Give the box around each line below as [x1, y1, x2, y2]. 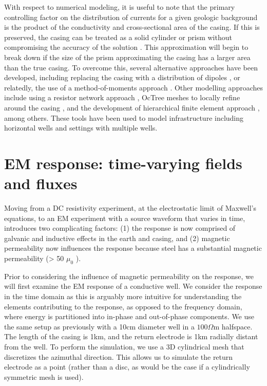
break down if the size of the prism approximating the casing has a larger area [4, 51, 251, 62]
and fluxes [4, 173, 78, 194]
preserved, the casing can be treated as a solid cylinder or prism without [4, 31, 232, 42]
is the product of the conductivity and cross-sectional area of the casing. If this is [4, 22, 260, 32]
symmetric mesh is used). [4, 371, 84, 382]
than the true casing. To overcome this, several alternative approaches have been [4, 62, 258, 72]
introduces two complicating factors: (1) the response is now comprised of [4, 223, 236, 233]
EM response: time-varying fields [4, 152, 242, 173]
